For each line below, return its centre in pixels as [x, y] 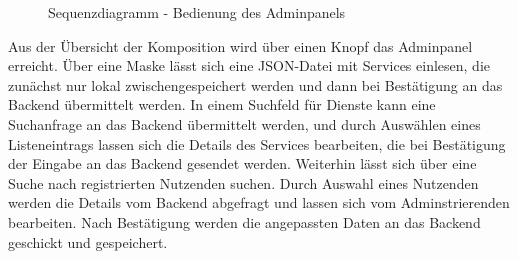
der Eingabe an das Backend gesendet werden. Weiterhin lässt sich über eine [242, 163]
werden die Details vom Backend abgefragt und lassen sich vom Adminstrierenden [259, 202]
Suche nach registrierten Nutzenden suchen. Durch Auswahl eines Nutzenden [243, 182]
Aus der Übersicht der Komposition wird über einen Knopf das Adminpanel [240, 45]
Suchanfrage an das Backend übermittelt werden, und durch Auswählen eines [244, 123]
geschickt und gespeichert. [88, 241]
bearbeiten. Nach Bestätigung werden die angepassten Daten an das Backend [244, 221]
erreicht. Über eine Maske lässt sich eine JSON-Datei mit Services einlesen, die [249, 65]
